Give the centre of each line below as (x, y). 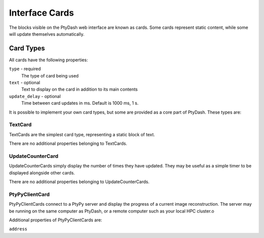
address (18, 229)
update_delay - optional (35, 96)
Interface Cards (42, 13)
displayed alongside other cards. (42, 173)
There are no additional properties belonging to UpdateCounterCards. (79, 182)
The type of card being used (50, 75)
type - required (25, 69)
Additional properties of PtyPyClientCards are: (55, 220)
